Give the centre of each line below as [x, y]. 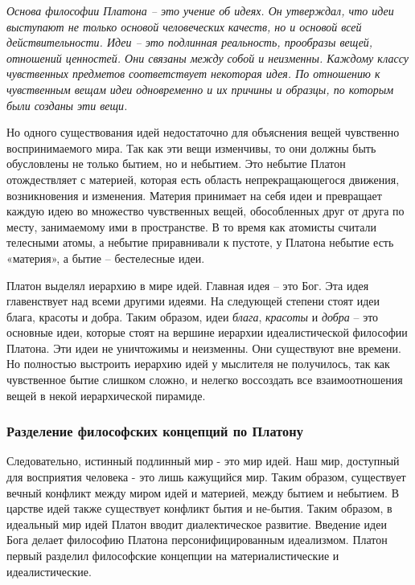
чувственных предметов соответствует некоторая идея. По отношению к [193, 74]
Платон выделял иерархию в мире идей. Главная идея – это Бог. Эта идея [188, 285]
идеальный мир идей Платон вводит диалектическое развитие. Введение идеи [197, 524]
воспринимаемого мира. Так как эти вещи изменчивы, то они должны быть [191, 147]
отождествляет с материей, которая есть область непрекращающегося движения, [203, 179]
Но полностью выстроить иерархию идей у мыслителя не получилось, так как [198, 364]
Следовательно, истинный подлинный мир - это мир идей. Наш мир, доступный [203, 461]
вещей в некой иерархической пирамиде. [106, 395]
